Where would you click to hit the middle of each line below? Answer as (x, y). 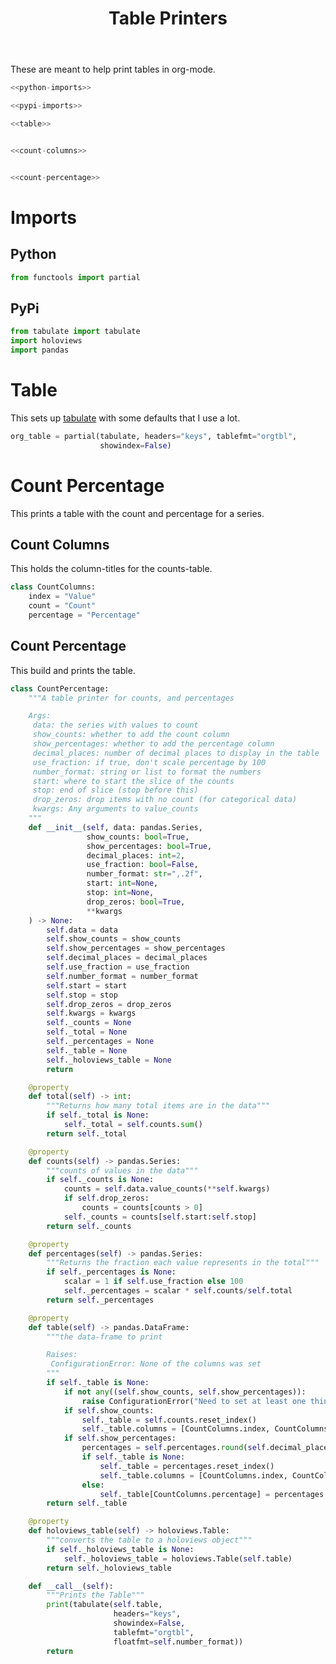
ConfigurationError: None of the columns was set (156, 1364)
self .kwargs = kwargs (91, 1013)
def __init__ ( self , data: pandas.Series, (115, 827)
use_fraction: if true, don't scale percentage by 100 (149, 762)
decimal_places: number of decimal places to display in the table (176, 753)
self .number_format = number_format (122, 976)
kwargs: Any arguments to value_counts (115, 809)
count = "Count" (62, 606)
